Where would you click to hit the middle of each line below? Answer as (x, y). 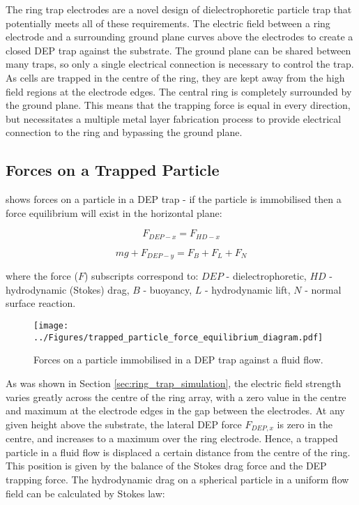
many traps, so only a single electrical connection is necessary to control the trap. (180, 64)
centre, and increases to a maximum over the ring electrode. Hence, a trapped (172, 438)
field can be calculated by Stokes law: (85, 493)
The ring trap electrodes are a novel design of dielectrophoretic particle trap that (179, 9)
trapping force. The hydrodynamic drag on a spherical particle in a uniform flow (177, 479)
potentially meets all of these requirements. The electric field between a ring (168, 23)
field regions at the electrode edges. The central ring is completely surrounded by (179, 91)
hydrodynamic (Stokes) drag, (68, 289)
